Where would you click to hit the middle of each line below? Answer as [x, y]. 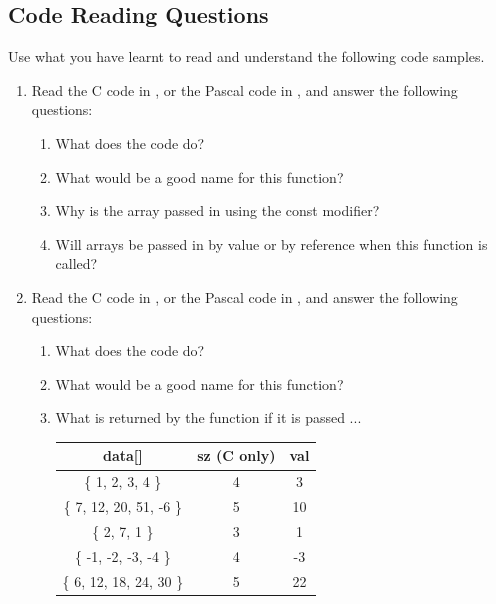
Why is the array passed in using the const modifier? [217, 210]
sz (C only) [236, 455]
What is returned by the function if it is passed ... [208, 417]
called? [76, 263]
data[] [122, 455]
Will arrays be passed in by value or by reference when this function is [271, 243]
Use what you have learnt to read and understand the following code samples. [246, 56]
